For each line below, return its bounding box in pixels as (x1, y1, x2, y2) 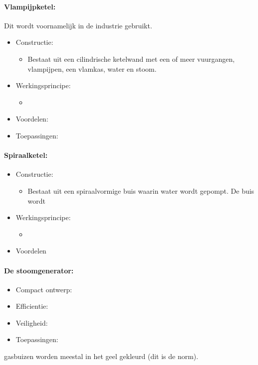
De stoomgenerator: (4, 265, 74, 275)
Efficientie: (15, 301, 48, 311)
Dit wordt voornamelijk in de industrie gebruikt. (4, 20, 152, 30)
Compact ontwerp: (15, 284, 72, 294)
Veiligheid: (15, 317, 48, 328)
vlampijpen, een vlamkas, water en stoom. (27, 63, 157, 74)
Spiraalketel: (4, 150, 48, 160)
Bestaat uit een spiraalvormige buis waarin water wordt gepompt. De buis (27, 185, 255, 196)
